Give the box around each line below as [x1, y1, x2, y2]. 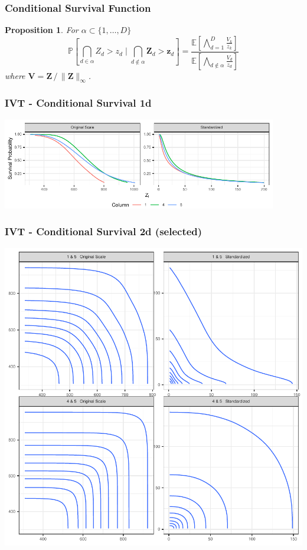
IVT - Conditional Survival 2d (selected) [5, 224, 203, 239]
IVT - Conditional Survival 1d [5, 95, 152, 110]
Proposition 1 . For [5, 24, 79, 36]
